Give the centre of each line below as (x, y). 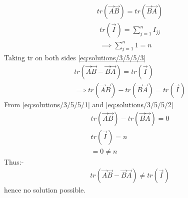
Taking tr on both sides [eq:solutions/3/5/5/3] (75, 58)
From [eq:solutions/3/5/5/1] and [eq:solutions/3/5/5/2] (89, 104)
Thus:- (14, 161)
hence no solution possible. (45, 190)
